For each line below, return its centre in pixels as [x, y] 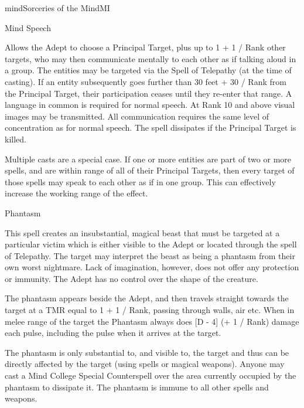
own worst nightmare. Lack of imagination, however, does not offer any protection [152, 267]
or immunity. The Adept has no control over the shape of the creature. [131, 278]
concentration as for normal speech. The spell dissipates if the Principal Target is [151, 127]
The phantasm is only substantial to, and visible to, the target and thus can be [147, 352]
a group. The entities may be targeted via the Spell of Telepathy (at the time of [148, 70]
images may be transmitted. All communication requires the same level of [137, 116]
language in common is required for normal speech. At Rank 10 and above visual [150, 105]
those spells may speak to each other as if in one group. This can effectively [140, 181]
